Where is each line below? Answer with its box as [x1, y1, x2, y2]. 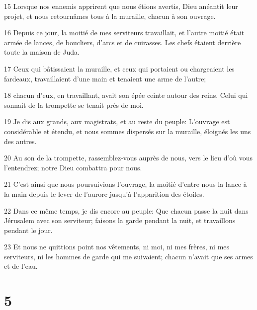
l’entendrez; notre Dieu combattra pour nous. [4, 162, 142, 172]
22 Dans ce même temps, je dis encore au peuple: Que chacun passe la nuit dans [4, 205, 249, 216]
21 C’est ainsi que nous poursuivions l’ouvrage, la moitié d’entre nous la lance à [4, 179, 247, 189]
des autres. [4, 136, 37, 146]
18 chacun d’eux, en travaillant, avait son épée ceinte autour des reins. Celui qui [4, 90, 248, 100]
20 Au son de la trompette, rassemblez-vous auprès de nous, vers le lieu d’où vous [4, 153, 253, 163]
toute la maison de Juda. [4, 47, 80, 57]
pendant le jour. [4, 225, 53, 235]
